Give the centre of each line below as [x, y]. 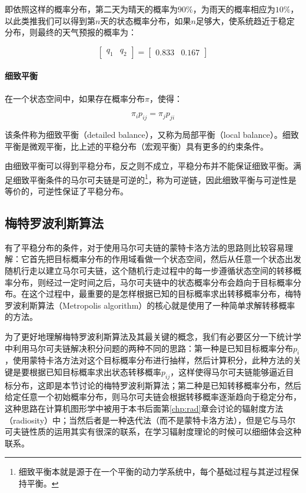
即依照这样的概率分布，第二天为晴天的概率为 [91, 9]
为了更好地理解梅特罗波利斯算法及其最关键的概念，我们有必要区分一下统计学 [153, 336]
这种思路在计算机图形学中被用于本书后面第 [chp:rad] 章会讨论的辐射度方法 [144, 408]
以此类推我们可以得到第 [50, 20]
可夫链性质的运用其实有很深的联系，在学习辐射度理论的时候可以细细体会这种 [153, 431]
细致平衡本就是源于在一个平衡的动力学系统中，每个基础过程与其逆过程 [154, 472]
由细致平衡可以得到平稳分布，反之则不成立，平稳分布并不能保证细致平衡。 [149, 166]
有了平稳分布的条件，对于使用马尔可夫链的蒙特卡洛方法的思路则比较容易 [145, 247]
